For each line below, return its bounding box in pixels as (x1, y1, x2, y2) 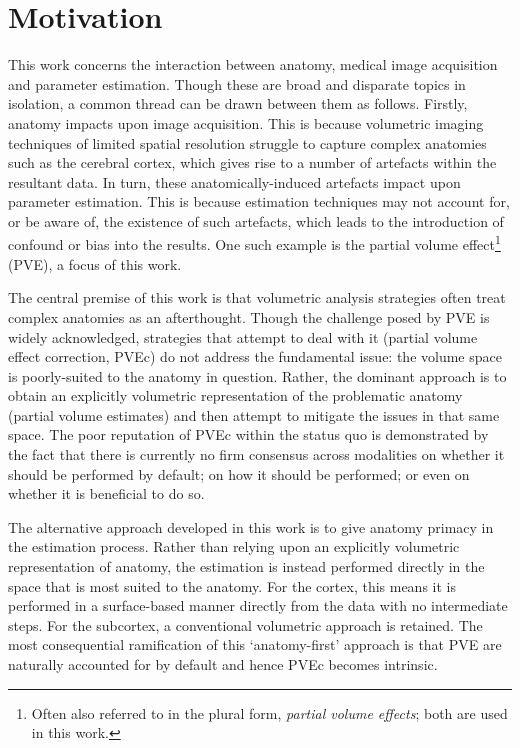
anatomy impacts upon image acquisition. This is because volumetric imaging (8, 112, 484, 133)
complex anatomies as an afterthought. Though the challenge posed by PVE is (8, 306, 490, 327)
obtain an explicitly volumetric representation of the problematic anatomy (8, 385, 463, 406)
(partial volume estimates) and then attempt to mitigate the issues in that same (8, 404, 500, 425)
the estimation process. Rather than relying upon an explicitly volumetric (8, 536, 460, 557)
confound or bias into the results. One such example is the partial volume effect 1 (8, 231, 501, 255)
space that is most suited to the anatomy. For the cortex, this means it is (8, 575, 456, 596)
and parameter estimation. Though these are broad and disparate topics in (8, 73, 466, 94)
